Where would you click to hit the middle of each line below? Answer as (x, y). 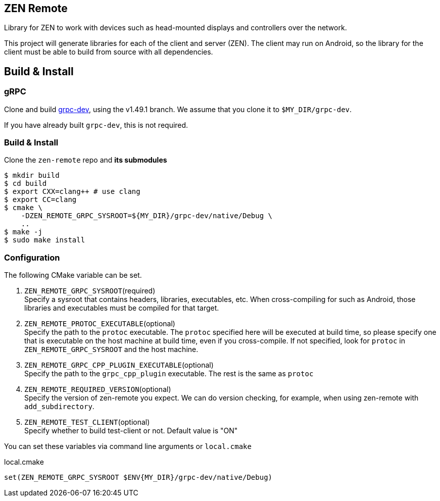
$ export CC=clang (40, 200)
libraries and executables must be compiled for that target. (122, 308)
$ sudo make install (45, 240)
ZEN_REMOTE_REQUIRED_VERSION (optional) (98, 389)
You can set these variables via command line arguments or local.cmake (128, 446)
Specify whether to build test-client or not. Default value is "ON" (131, 431)
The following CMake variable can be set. (73, 275)
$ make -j (23, 232)
